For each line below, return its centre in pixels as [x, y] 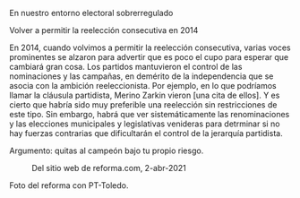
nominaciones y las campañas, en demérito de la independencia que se [141, 76]
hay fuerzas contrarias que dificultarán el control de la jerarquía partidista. [146, 133]
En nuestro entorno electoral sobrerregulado [91, 13]
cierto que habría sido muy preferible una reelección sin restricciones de [143, 105]
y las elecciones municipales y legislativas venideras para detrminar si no [145, 124]
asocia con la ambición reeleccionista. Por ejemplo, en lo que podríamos [143, 86]
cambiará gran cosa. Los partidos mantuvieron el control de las [126, 67]
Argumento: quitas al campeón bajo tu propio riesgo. [107, 151]
